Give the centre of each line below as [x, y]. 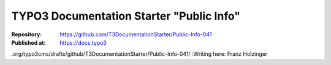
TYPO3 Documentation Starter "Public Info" [126, 16]
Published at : [29, 42]
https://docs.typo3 [83, 42]
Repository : [27, 34]
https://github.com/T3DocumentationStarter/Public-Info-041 [136, 34]
